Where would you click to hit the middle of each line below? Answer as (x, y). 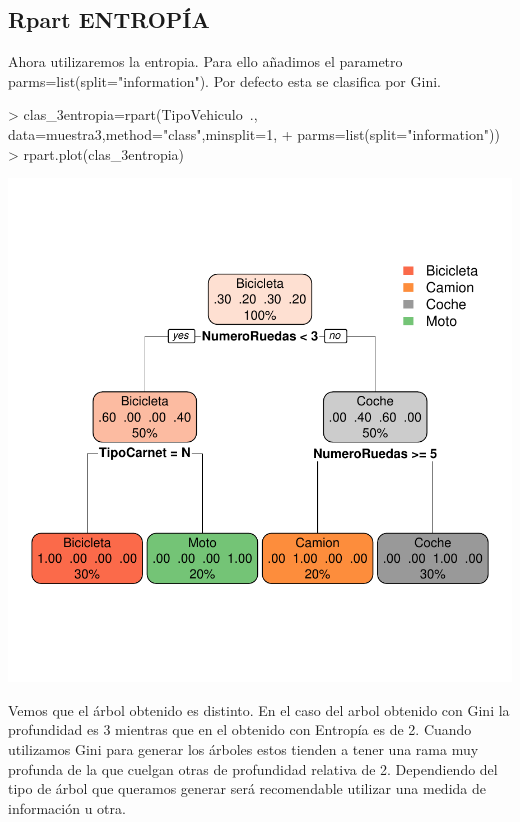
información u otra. (67, 807)
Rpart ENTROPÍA (109, 19)
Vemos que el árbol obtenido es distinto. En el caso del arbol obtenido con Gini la (259, 709)
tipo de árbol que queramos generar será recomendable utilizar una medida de (247, 788)
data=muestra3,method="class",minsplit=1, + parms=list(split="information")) (254, 133)
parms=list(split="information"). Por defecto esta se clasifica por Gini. (224, 80)
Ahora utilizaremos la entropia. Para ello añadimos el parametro (205, 61)
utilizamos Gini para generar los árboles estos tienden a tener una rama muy (243, 748)
